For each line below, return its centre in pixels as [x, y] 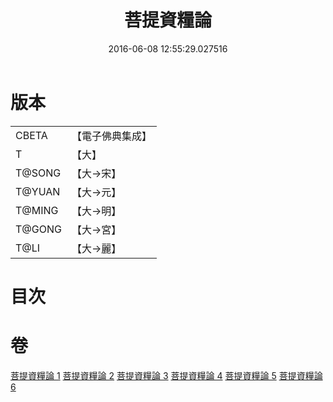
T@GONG [38, 229]
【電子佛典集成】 [111, 136]
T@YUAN [38, 191]
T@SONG [38, 173]
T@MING [37, 210]
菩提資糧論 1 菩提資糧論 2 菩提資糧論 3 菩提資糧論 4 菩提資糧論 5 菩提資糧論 [166, 375]
